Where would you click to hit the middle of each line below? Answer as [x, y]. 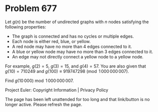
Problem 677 [31, 8]
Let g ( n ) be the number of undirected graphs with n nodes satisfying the [77, 22]
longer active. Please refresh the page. [44, 104]
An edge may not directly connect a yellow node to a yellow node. [78, 56]
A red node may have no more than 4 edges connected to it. [72, 46]
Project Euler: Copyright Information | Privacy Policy [57, 90]
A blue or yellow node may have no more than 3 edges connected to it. [82, 52]
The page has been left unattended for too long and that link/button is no [77, 99]
